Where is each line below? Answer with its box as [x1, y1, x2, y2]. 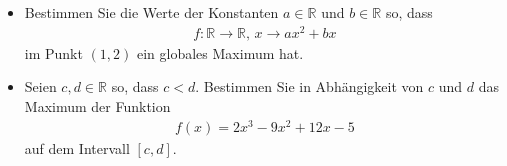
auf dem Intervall [24, 137, 130, 158]
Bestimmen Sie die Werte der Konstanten [24, 2, 279, 22]
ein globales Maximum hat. [136, 42, 304, 63]
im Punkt [24, 42, 83, 63]
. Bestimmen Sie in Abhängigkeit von [195, 76, 424, 97]
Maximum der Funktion [24, 95, 171, 116]
